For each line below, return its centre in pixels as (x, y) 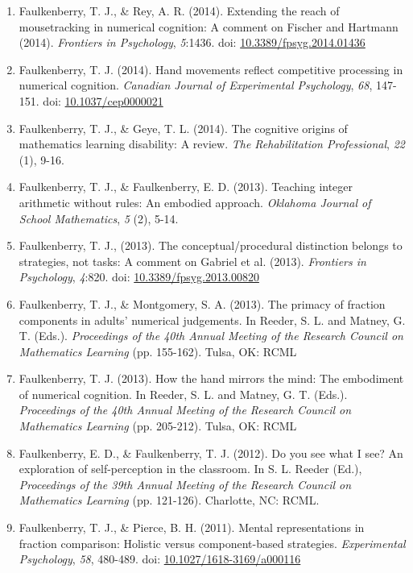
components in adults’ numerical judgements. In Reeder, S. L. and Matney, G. (212, 320)
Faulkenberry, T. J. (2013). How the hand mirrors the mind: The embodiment (211, 378)
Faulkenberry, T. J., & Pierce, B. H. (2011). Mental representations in (192, 527)
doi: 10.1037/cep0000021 (103, 100)
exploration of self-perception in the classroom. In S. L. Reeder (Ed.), (190, 469)
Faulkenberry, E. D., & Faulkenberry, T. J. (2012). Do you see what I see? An (211, 453)
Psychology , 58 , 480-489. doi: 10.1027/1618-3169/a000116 (160, 559)
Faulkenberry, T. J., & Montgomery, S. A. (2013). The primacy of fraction (202, 303)
